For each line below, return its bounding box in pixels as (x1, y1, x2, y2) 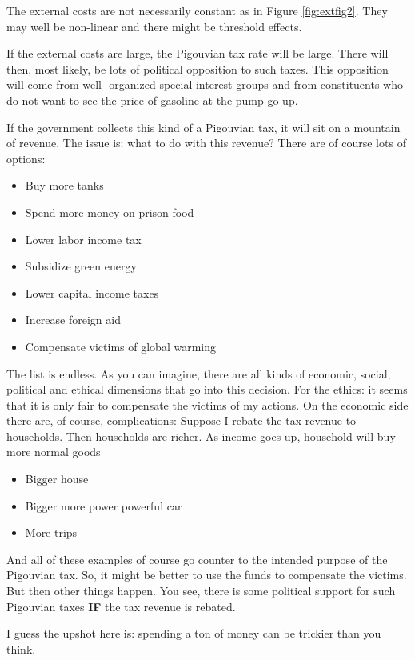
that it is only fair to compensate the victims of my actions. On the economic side (6, 396, 409, 413)
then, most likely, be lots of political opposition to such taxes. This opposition (6, 60, 389, 77)
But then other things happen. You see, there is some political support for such (6, 582, 396, 599)
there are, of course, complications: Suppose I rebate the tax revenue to (6, 412, 357, 429)
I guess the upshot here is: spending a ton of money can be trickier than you (6, 625, 381, 642)
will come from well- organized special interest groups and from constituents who (6, 76, 403, 93)
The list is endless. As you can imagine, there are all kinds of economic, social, (6, 365, 391, 382)
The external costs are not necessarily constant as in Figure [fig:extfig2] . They (6, 2, 388, 18)
